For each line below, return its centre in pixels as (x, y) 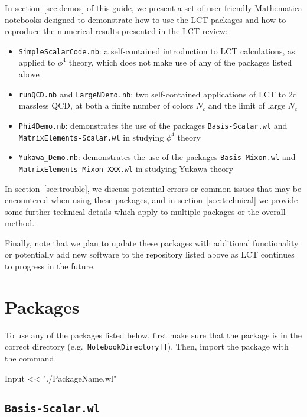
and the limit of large (247, 105)
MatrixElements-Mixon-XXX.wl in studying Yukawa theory (126, 168)
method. (20, 223)
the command (30, 358)
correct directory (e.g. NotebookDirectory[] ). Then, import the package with (147, 346)
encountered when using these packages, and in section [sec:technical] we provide (151, 200)
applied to (37, 62)
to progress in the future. (50, 266)
